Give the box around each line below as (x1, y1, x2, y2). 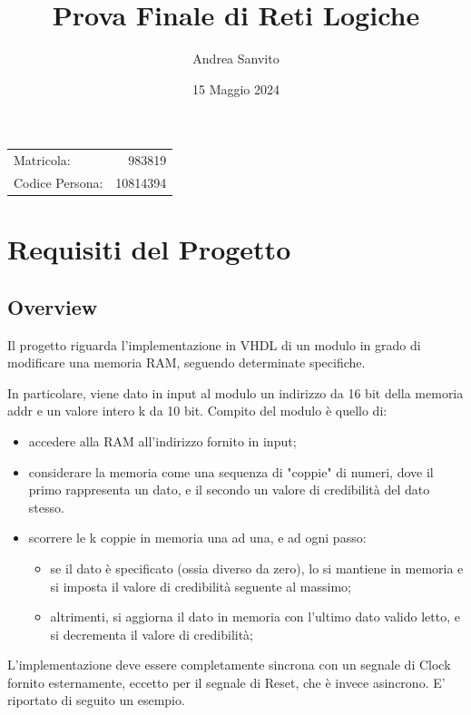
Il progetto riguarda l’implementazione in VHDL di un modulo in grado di (7, 335, 421, 354)
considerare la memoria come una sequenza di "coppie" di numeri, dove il (28, 462, 434, 481)
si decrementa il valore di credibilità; (50, 624, 254, 643)
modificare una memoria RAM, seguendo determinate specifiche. (7, 353, 366, 372)
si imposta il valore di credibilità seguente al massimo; (50, 576, 351, 595)
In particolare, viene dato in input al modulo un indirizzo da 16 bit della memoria (7, 383, 464, 402)
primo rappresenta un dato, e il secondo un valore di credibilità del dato (28, 480, 430, 499)
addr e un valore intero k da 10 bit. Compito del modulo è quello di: (7, 401, 388, 420)
